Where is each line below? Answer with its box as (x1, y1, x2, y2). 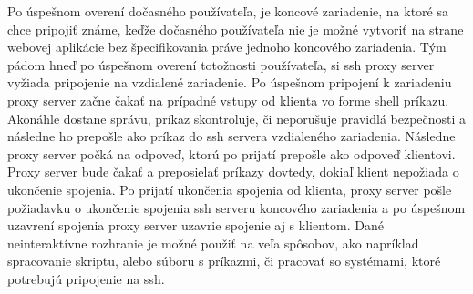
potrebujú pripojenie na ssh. (7, 269, 165, 288)
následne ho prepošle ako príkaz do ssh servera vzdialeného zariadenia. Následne (7, 127, 456, 146)
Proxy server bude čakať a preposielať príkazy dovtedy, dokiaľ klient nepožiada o (7, 162, 459, 181)
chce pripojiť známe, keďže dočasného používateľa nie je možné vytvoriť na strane (7, 19, 464, 38)
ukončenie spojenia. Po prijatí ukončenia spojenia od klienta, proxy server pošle (7, 179, 452, 198)
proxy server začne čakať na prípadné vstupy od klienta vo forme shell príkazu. (7, 90, 449, 109)
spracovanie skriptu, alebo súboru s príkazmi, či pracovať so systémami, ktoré (7, 251, 441, 270)
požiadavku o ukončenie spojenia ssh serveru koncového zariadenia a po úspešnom (7, 198, 466, 217)
